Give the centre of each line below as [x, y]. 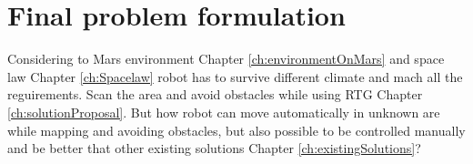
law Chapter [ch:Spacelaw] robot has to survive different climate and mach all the [235, 76]
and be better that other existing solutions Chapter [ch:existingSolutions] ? [214, 148]
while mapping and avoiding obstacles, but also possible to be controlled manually [236, 130]
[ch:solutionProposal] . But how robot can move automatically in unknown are [224, 112]
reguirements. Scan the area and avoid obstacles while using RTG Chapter [215, 94]
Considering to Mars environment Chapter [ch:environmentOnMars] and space [226, 59]
